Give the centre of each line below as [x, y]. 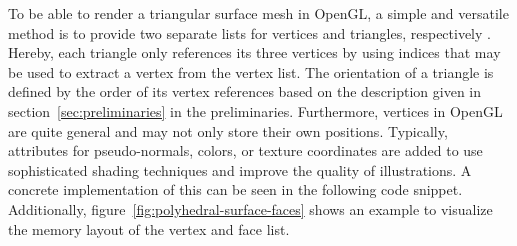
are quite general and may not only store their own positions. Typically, [228, 130]
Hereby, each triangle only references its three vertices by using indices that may [254, 52]
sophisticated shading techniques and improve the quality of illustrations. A [240, 169]
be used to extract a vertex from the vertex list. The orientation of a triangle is [251, 71]
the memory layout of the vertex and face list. [149, 228]
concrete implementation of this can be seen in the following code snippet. [235, 189]
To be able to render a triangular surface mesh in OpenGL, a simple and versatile [258, 13]
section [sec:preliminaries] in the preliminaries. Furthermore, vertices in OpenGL [255, 110]
